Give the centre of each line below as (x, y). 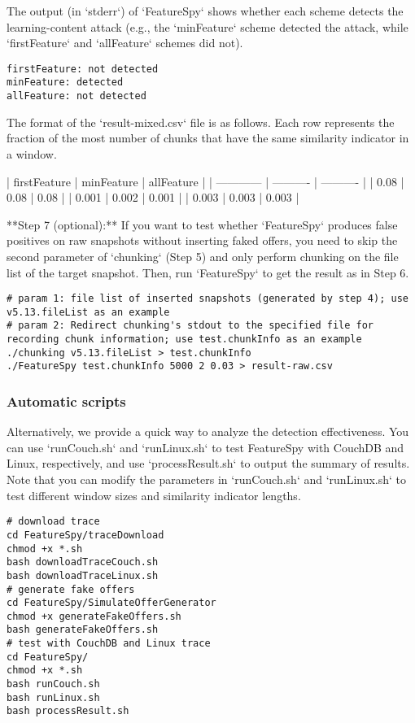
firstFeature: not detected (83, 69)
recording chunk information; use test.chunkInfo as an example (184, 340)
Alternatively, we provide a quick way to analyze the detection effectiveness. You (208, 431)
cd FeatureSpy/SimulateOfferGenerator (111, 603)
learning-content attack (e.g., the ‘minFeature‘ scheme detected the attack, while (207, 26)
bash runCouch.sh (53, 684)
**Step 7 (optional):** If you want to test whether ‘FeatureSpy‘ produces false (202, 224)
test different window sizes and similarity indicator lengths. (154, 495)
